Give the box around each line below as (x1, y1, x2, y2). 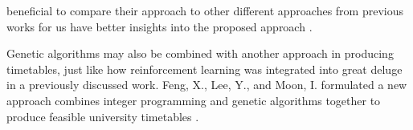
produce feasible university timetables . (6, 108, 199, 124)
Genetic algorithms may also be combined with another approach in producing (6, 45, 394, 62)
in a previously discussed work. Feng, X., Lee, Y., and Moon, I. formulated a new (6, 76, 407, 93)
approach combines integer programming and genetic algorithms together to (6, 91, 381, 108)
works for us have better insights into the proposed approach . (6, 18, 313, 35)
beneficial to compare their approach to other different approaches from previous (6, 2, 403, 18)
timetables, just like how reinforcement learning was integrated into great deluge (6, 60, 403, 77)
